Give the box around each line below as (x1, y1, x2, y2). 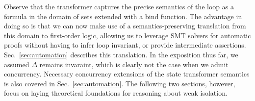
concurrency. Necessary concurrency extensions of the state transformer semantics (4, 69, 250, 79)
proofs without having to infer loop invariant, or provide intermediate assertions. (4, 40, 246, 50)
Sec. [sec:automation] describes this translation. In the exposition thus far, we (4, 49, 238, 59)
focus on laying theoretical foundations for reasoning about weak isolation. (4, 88, 228, 98)
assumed (4, 59, 29, 69)
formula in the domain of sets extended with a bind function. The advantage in (4, 11, 242, 21)
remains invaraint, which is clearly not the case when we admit (39, 59, 229, 69)
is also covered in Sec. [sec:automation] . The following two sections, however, (4, 78, 235, 88)
